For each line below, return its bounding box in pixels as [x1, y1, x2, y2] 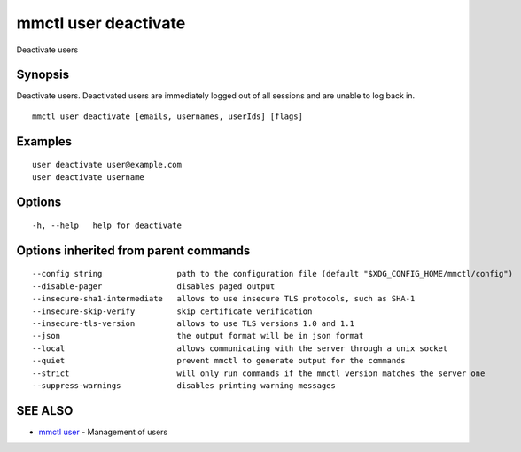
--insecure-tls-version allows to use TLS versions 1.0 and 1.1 [32, 319, 354, 329]
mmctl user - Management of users [38, 426, 168, 437]
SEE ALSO [16, 403, 74, 418]
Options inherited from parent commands [16, 243, 251, 258]
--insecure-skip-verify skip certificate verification [32, 306, 313, 316]
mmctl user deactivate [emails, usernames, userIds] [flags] [32, 111, 303, 121]
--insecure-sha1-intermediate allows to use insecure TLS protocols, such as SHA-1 [32, 293, 416, 304]
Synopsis [16, 67, 70, 82]
